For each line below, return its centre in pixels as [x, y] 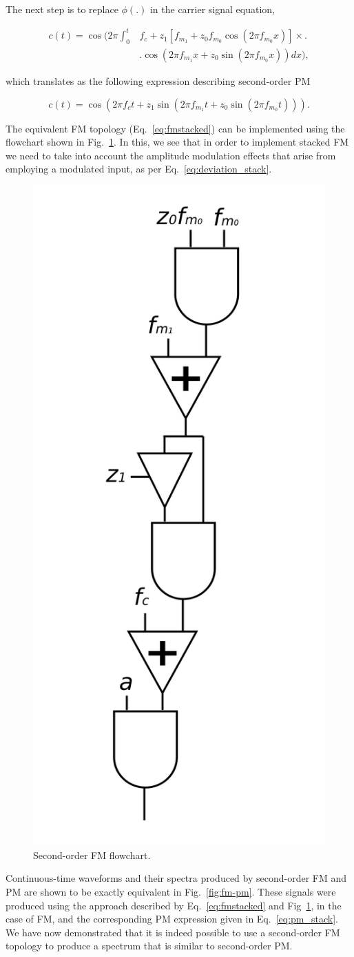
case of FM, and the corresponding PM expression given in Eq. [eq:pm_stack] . [172, 919]
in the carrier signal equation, [212, 9]
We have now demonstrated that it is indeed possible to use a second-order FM [173, 932]
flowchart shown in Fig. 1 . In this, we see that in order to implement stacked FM [177, 142]
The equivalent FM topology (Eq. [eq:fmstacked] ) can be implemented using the [175, 128]
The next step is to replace [62, 9]
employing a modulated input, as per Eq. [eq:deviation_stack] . [139, 169]
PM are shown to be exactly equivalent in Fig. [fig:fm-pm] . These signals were [171, 892]
